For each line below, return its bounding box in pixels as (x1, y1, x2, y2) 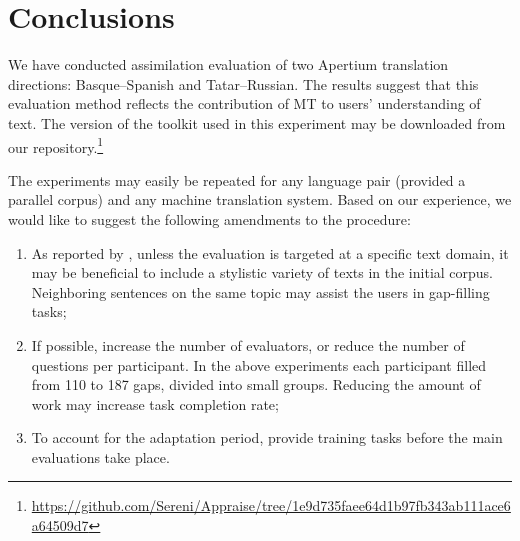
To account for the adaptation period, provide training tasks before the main (31, 427, 503, 448)
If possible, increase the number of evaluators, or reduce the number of (31, 334, 465, 355)
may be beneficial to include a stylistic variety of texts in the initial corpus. (31, 262, 494, 283)
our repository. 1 (8, 133, 104, 157)
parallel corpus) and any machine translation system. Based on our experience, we (8, 189, 512, 210)
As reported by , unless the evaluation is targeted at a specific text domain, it (31, 242, 509, 263)
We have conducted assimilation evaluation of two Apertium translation (8, 54, 449, 75)
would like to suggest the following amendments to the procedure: (8, 208, 411, 229)
